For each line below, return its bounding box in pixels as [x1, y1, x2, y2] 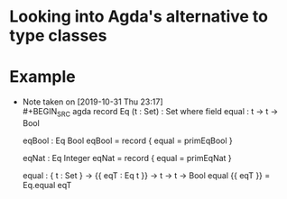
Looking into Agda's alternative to [9, 6, 269, 27]
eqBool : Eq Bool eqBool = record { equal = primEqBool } [22, 135, 233, 146]
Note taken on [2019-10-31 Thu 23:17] [22, 96, 163, 107]
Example [9, 67, 76, 87]
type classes [9, 25, 107, 46]
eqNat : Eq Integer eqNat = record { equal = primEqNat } [22, 152, 232, 163]
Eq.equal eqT [22, 179, 72, 190]
